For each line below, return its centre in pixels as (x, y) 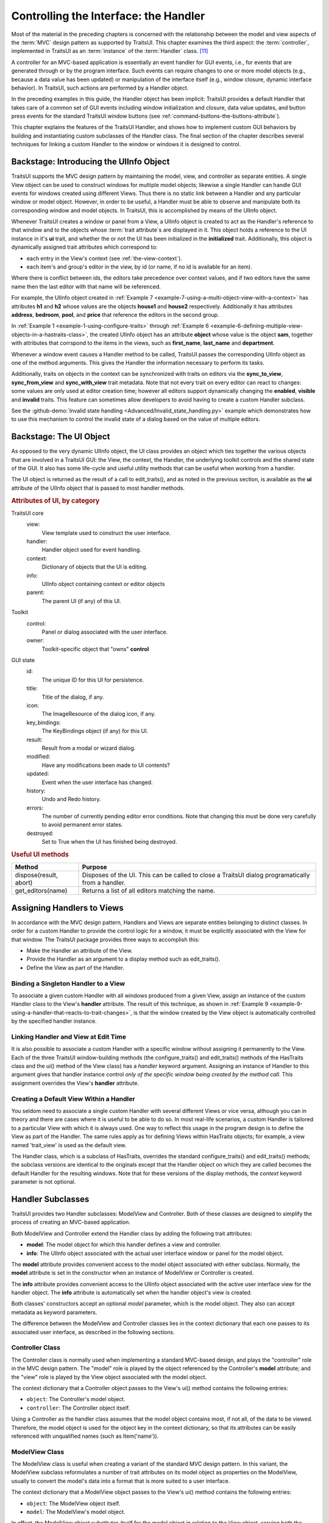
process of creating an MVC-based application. (71, 1222)
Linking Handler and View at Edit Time (69, 1037)
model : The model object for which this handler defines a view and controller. (124, 1245)
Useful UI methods (40, 855)
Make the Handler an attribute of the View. (80, 951)
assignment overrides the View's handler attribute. (75, 1083)
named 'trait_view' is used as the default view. (69, 1145)
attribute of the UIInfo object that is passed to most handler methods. (98, 488)
